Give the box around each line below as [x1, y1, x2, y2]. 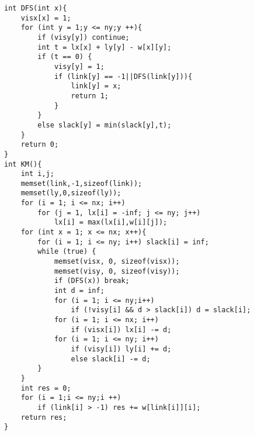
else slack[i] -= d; [71, 354, 151, 363]
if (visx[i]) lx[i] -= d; [71, 325, 172, 334]
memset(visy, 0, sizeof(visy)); [54, 267, 180, 275]
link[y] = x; [71, 82, 121, 91]
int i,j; [20, 170, 54, 178]
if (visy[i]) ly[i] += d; [71, 344, 172, 353]
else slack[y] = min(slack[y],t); [37, 120, 172, 129]
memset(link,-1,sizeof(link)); [20, 179, 142, 188]
